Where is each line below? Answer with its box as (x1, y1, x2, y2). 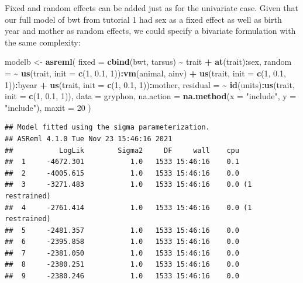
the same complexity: (5, 36, 81, 48)
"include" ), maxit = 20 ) (5, 101, 91, 113)
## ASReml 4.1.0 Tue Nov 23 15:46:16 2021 (5, 134, 173, 143)
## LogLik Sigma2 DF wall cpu (5, 146, 239, 155)
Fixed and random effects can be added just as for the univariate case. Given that (5, 2, 298, 13)
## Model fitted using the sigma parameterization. (5, 123, 210, 132)
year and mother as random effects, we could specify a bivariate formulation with (5, 25, 296, 37)
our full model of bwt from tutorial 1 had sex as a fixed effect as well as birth (5, 13, 282, 25)
